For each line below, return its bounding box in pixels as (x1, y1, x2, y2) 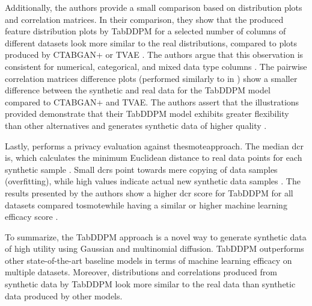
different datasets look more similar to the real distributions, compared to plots (5, 36, 298, 49)
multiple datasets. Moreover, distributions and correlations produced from (5, 266, 277, 278)
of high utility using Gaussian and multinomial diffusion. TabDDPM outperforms (5, 242, 304, 255)
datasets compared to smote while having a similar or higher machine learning (5, 198, 287, 211)
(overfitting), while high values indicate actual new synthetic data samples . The (5, 175, 301, 187)
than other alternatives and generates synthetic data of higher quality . (5, 119, 267, 131)
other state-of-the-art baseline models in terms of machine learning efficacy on (5, 254, 292, 266)
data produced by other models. (5, 289, 123, 302)
